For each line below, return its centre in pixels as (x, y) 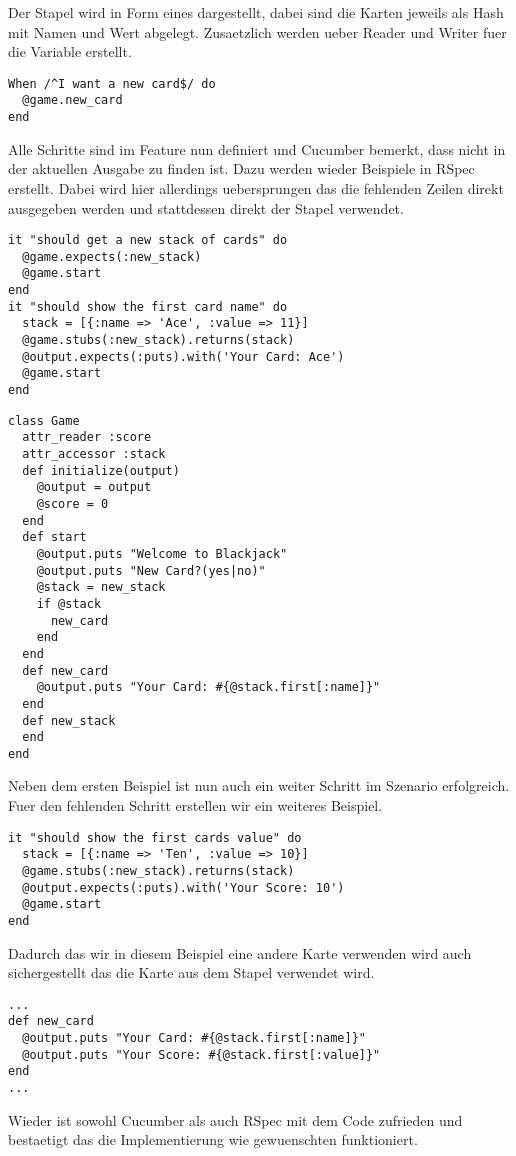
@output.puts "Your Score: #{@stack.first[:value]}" (201, 1054)
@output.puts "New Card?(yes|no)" (151, 570)
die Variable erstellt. (70, 51)
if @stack (69, 603)
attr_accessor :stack (94, 454)
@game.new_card (72, 100)
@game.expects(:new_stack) (112, 256)
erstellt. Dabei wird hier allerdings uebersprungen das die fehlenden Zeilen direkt (256, 187)
